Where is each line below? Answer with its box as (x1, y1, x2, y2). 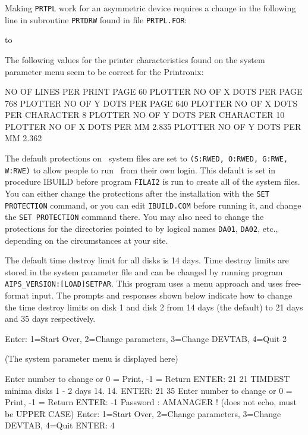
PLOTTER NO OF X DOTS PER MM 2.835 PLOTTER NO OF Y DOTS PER (5, 120, 301, 132)
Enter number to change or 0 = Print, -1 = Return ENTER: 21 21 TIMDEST (5, 372, 290, 385)
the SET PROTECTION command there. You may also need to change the (5, 210, 264, 223)
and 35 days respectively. (5, 312, 96, 325)
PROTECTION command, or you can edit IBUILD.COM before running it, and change (5, 198, 301, 211)
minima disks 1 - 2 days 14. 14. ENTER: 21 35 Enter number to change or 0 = (5, 384, 293, 396)
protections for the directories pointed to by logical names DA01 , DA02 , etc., (5, 222, 278, 234)
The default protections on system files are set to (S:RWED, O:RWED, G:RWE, (5, 152, 288, 164)
